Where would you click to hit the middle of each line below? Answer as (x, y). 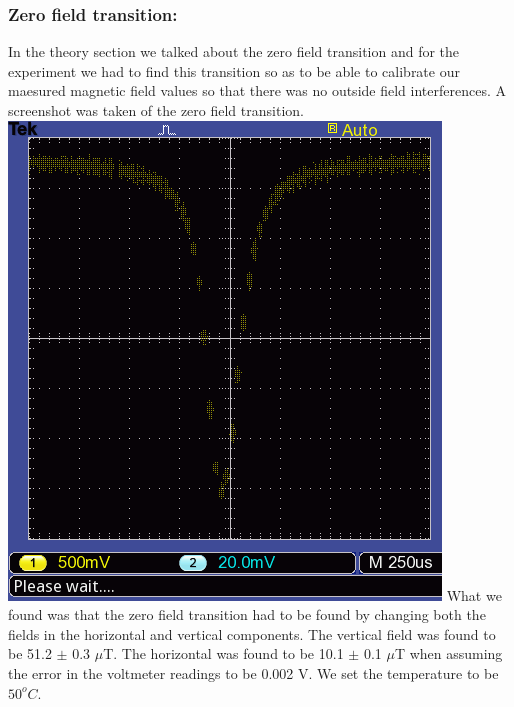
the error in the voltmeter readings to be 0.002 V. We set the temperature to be (253, 672)
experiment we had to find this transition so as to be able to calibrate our (234, 70)
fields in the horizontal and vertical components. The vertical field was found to (252, 633)
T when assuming (448, 653)
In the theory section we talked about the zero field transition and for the (234, 51)
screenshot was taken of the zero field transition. (156, 110)
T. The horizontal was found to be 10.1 (223, 653)
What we (474, 594)
